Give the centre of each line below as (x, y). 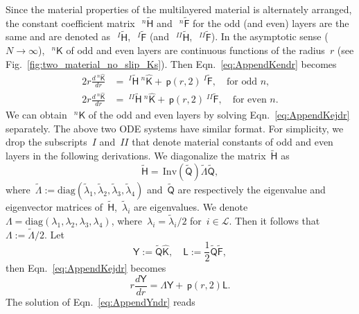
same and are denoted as (58, 36)
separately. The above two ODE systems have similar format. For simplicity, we (175, 128)
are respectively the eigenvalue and (252, 189)
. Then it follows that (274, 220)
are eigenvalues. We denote (191, 207)
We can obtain (36, 115)
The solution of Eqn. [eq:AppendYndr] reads (100, 302)
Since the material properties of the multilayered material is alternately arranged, (179, 9)
